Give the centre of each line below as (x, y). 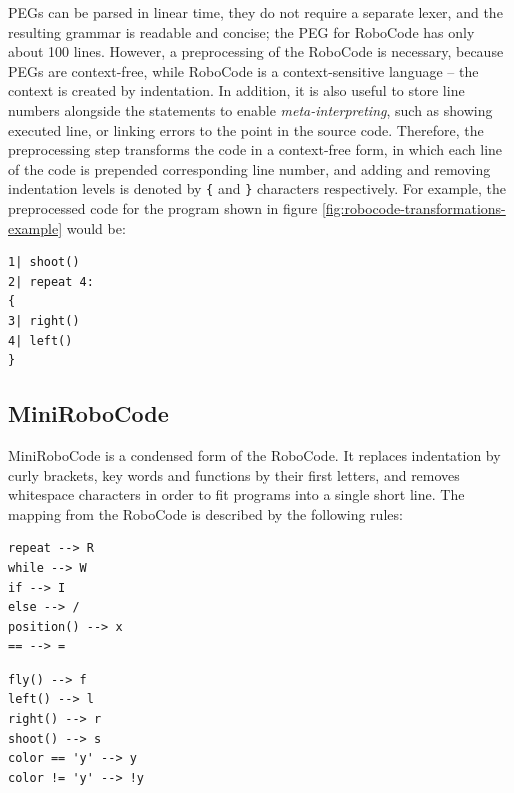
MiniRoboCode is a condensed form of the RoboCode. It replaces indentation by (254, 454)
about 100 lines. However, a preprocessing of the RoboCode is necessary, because (256, 51)
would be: (96, 227)
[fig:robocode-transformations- (413, 208)
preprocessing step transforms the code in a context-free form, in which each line (255, 149)
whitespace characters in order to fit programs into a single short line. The (236, 494)
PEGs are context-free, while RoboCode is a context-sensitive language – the (243, 70)
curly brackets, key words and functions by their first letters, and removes (234, 474)
